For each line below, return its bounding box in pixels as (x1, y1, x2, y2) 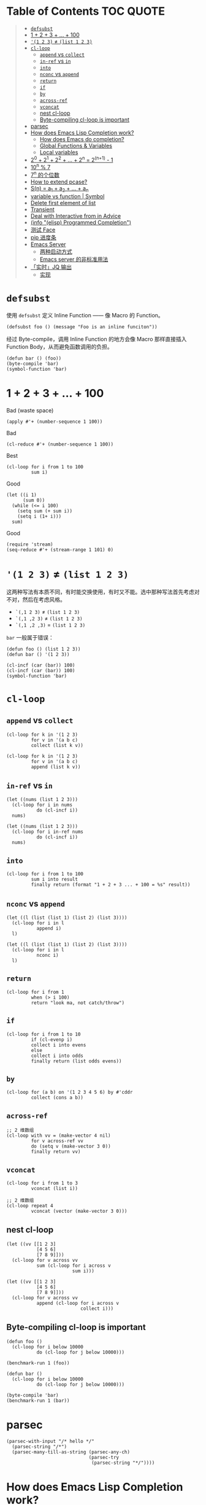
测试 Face (30, 226, 56, 233)
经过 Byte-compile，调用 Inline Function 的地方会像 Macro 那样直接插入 (6, 335, 187, 342)
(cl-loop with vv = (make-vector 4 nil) (6, 1132, 112, 1139)
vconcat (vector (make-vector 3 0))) (31, 1208, 128, 1215)
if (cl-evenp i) (31, 1036, 72, 1043)
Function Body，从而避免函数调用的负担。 (6, 342, 113, 350)
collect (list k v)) (31, 742, 84, 748)
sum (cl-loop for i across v (36, 1263, 112, 1269)
